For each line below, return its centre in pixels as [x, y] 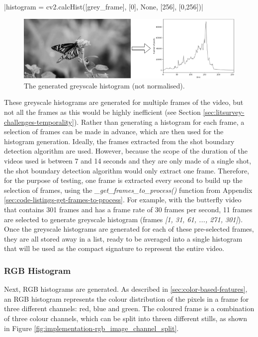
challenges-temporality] [39, 122]
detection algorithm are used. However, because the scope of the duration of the [126, 151]
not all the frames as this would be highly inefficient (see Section [102, 112]
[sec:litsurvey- [224, 112]
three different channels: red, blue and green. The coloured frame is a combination [129, 308]
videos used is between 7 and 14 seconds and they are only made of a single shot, [128, 161]
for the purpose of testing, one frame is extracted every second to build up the [123, 180]
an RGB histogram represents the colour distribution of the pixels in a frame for [127, 298]
